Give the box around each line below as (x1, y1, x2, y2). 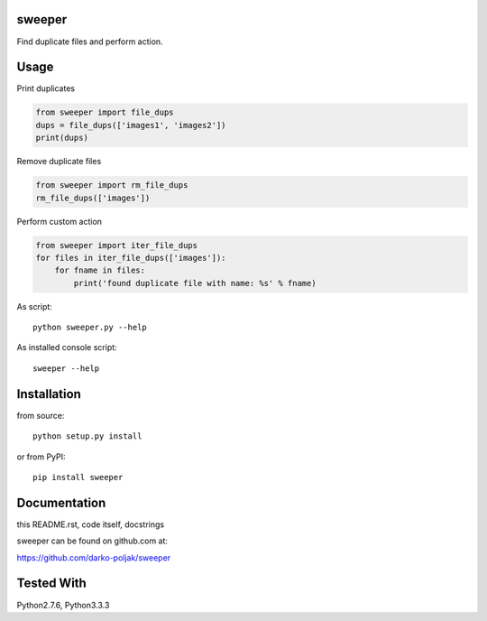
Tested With (16, 576, 87, 591)
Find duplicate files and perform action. (16, 36, 163, 47)
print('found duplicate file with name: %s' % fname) (73, 278, 317, 288)
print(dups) (35, 133, 89, 144)
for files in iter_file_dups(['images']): (35, 253, 226, 263)
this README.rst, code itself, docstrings (16, 519, 165, 530)
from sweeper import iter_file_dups (35, 240, 198, 250)
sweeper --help (32, 363, 100, 374)
